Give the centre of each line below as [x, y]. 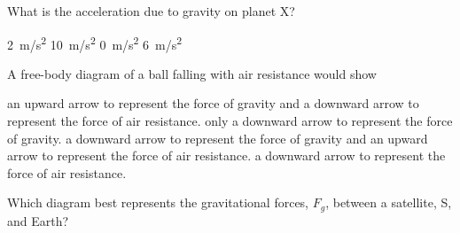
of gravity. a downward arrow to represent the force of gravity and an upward [218, 138]
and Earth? [38, 220]
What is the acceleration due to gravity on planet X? [151, 11]
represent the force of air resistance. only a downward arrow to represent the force [230, 121]
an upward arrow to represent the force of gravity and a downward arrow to [213, 103]
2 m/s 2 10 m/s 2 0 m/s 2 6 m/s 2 [95, 43]
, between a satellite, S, [389, 202]
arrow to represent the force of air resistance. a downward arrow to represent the [226, 155]
